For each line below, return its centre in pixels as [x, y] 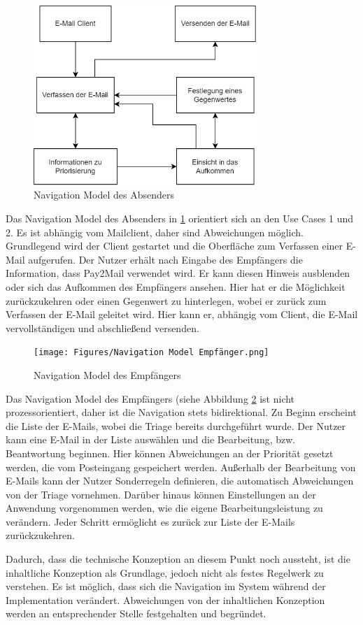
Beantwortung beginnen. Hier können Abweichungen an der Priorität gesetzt [170, 453]
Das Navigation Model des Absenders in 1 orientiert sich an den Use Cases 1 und [180, 218]
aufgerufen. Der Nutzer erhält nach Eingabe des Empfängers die [165, 259]
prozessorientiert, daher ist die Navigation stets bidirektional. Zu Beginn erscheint [181, 412]
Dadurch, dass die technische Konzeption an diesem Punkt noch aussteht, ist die [178, 559]
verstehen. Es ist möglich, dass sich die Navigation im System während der [166, 586]
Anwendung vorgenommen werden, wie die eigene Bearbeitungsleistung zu [164, 508]
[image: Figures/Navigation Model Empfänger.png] [151, 353]
